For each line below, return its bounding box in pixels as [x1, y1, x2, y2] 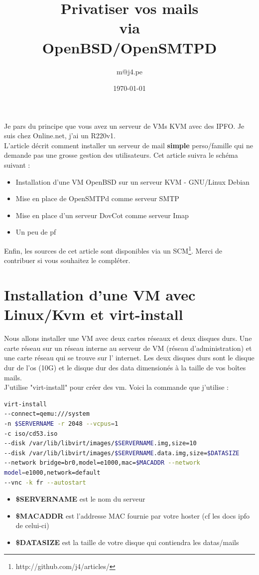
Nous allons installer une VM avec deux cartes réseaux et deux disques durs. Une [4, 333, 252, 343]
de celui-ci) [15, 520, 49, 531]
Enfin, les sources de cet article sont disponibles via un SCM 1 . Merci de [4, 244, 222, 256]
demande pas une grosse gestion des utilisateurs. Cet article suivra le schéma [4, 150, 238, 160]
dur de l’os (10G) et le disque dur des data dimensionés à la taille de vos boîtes [4, 362, 246, 372]
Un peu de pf [15, 227, 56, 237]
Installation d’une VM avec [4, 285, 196, 305]
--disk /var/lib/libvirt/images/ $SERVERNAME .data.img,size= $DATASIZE [4, 449, 240, 457]
